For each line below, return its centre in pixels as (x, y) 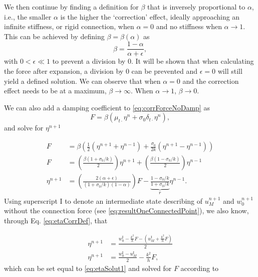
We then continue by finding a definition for (71, 7)
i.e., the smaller (28, 16)
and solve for (24, 128)
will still (230, 71)
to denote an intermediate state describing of (134, 200)
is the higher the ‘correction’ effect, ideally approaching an (150, 16)
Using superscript (31, 200)
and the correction (211, 81)
